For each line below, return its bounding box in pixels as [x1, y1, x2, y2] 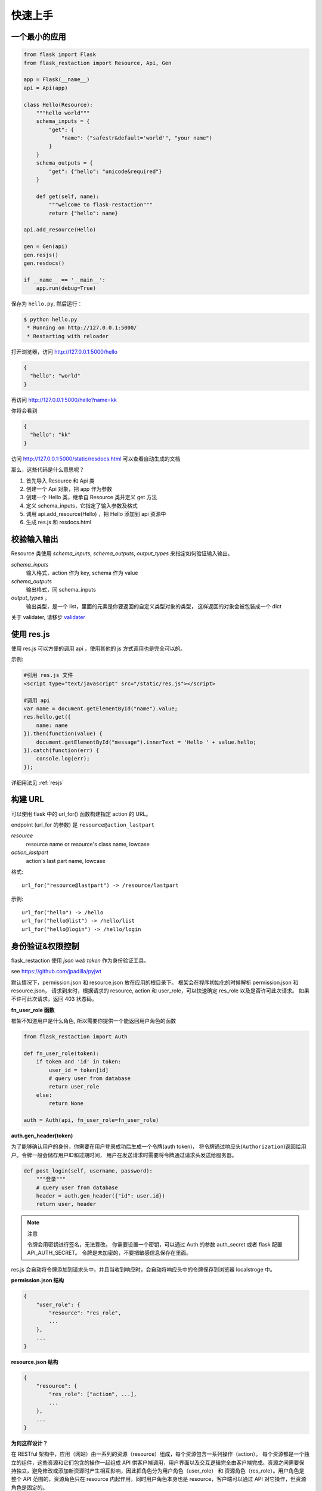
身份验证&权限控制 [11, 941, 80, 951]
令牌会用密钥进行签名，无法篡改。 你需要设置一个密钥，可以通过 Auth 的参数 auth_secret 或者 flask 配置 [27, 1241, 283, 1248]
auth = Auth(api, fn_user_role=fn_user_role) [23, 1117, 159, 1124]
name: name [36, 722, 68, 729]
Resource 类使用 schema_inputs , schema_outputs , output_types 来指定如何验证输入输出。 [11, 550, 233, 557]
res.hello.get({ [23, 713, 72, 720]
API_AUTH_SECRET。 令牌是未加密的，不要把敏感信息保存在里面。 [27, 1249, 192, 1257]
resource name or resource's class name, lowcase [26, 840, 150, 847]
